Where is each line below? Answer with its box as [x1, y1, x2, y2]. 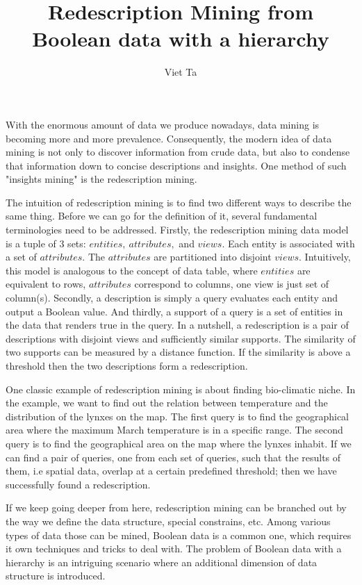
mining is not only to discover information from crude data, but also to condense [6, 145, 350, 159]
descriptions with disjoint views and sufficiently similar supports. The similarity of [6, 331, 356, 345]
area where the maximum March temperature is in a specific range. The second [6, 422, 343, 437]
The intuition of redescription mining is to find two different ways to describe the [6, 195, 352, 209]
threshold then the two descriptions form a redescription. [6, 359, 248, 372]
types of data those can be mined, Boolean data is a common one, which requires [6, 527, 352, 542]
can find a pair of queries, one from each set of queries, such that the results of [6, 450, 341, 464]
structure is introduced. [6, 568, 106, 583]
